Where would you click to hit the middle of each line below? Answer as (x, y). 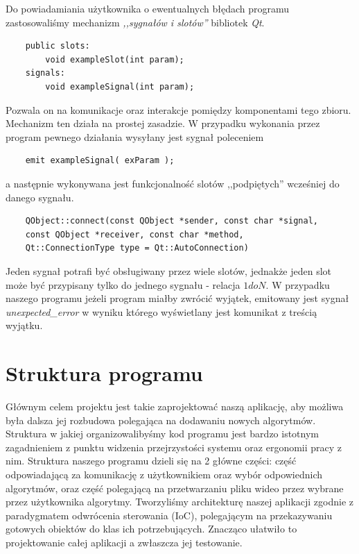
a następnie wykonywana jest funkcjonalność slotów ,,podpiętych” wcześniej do (173, 183)
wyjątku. (24, 325)
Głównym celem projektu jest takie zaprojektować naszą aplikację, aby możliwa (175, 406)
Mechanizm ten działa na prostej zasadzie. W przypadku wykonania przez (163, 123)
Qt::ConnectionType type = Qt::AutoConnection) (137, 248)
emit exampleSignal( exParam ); (100, 161)
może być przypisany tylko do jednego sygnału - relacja (123, 284)
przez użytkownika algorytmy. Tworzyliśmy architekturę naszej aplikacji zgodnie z (180, 502)
